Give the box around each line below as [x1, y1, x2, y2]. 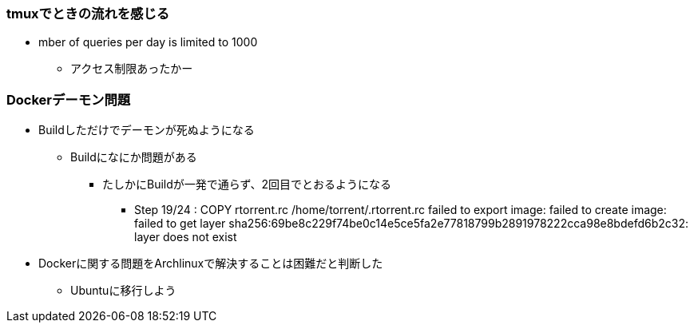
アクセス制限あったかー [70, 61, 193, 76]
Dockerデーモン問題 [6, 91, 131, 108]
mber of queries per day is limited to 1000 [38, 35, 258, 50]
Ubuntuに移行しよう [70, 283, 176, 298]
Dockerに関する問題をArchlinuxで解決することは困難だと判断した [38, 256, 383, 271]
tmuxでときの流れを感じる [6, 6, 170, 22]
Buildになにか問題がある [70, 150, 197, 164]
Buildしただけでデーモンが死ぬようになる [38, 123, 255, 137]
